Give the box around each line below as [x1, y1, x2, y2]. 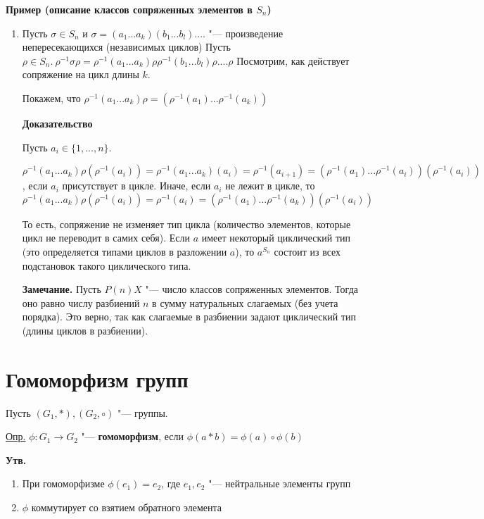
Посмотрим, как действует [236, 53, 350, 68]
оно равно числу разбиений [22, 295, 140, 310]
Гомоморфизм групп [6, 364, 189, 393]
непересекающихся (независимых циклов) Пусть [22, 39, 231, 54]
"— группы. [117, 405, 168, 420]
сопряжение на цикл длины [22, 67, 139, 82]
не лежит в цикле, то [225, 178, 315, 193]
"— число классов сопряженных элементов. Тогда [145, 282, 358, 296]
